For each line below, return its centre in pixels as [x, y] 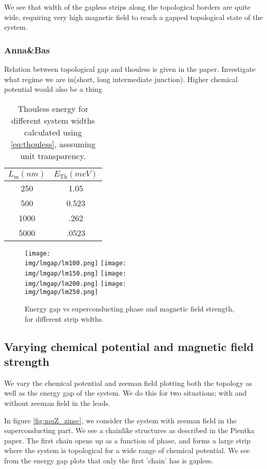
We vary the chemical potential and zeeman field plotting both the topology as [128, 383]
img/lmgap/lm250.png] [62, 292]
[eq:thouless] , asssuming [53, 144]
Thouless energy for [53, 108]
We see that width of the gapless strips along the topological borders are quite [127, 7]
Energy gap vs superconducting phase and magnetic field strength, [129, 309]
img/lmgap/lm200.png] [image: [75, 284]
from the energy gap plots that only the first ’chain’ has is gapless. [109, 460]
